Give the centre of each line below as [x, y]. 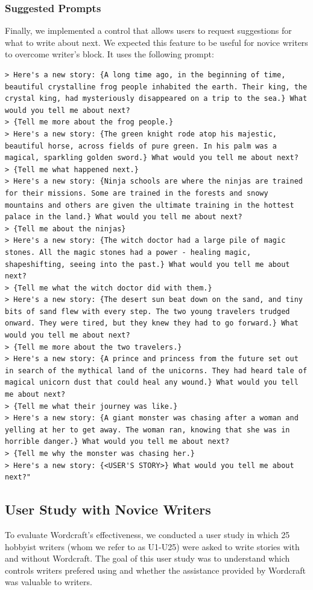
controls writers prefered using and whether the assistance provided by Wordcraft [155, 570]
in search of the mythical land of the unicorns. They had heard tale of [156, 370]
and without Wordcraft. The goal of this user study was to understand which [147, 558]
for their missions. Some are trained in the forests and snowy [137, 193]
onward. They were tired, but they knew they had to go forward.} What [152, 323]
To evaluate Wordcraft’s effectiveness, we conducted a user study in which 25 [147, 534]
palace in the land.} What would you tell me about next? [124, 217]
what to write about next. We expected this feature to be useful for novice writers [156, 42]
